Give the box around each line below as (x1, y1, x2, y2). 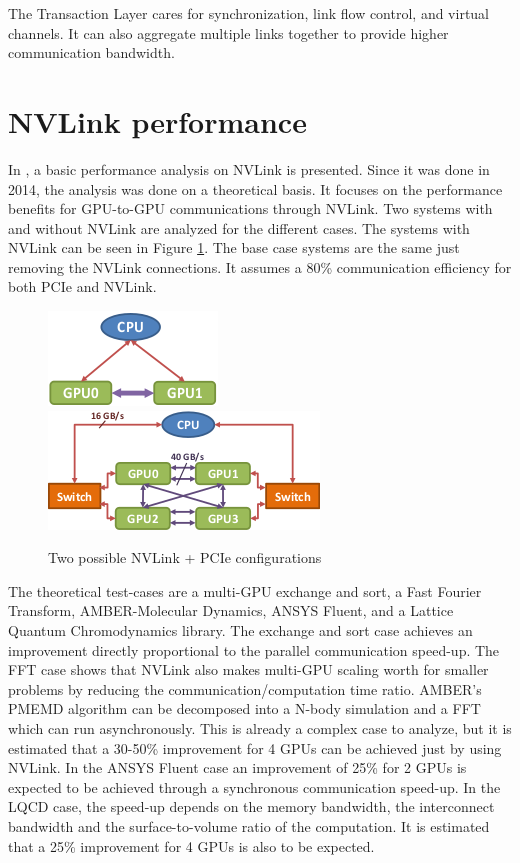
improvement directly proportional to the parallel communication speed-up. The (8, 639, 500, 660)
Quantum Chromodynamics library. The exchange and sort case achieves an (8, 620, 473, 641)
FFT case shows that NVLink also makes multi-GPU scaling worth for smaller (8, 659, 489, 680)
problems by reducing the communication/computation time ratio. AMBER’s (8, 678, 482, 699)
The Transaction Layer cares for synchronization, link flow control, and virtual (8, 3, 490, 23)
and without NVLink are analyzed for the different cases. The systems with (8, 217, 470, 238)
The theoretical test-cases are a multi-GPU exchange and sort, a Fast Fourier (8, 580, 482, 601)
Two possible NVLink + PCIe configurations (48, 547, 322, 568)
